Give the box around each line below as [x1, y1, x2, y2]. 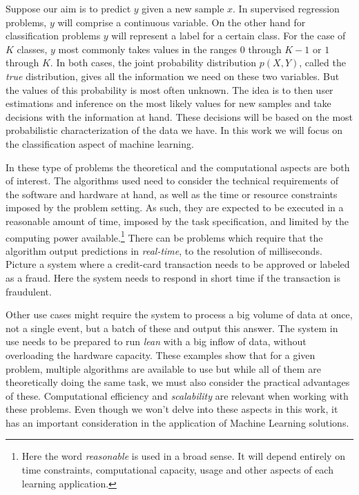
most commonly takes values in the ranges [58, 41, 237, 56]
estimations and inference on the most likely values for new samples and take [6, 96, 331, 110]
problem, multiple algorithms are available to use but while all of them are [6, 361, 321, 376]
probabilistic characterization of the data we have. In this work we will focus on [6, 123, 343, 137]
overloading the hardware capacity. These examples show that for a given [6, 347, 316, 362]
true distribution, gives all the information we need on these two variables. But [6, 68, 340, 83]
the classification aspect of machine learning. [6, 136, 194, 151]
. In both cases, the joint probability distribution [50, 55, 257, 70]
